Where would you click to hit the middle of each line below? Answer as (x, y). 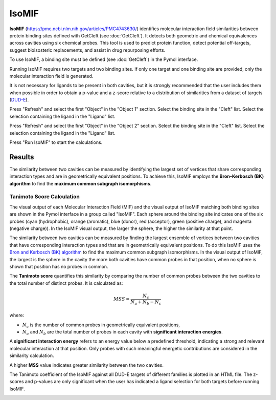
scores (17, 382)
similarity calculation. (32, 355)
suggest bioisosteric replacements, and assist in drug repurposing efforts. (87, 50)
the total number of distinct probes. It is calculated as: (66, 283)
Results (22, 157)
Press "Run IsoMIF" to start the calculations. (56, 142)
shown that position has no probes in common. (59, 266)
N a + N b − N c (146, 302)
